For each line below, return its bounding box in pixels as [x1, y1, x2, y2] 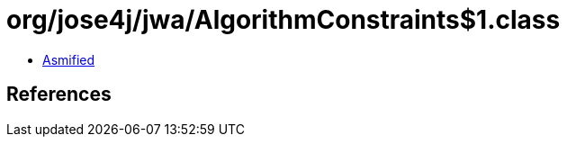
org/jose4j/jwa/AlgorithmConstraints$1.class [6, 4, 561, 35]
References [6, 83, 112, 106]
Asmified [42, 51, 95, 67]
